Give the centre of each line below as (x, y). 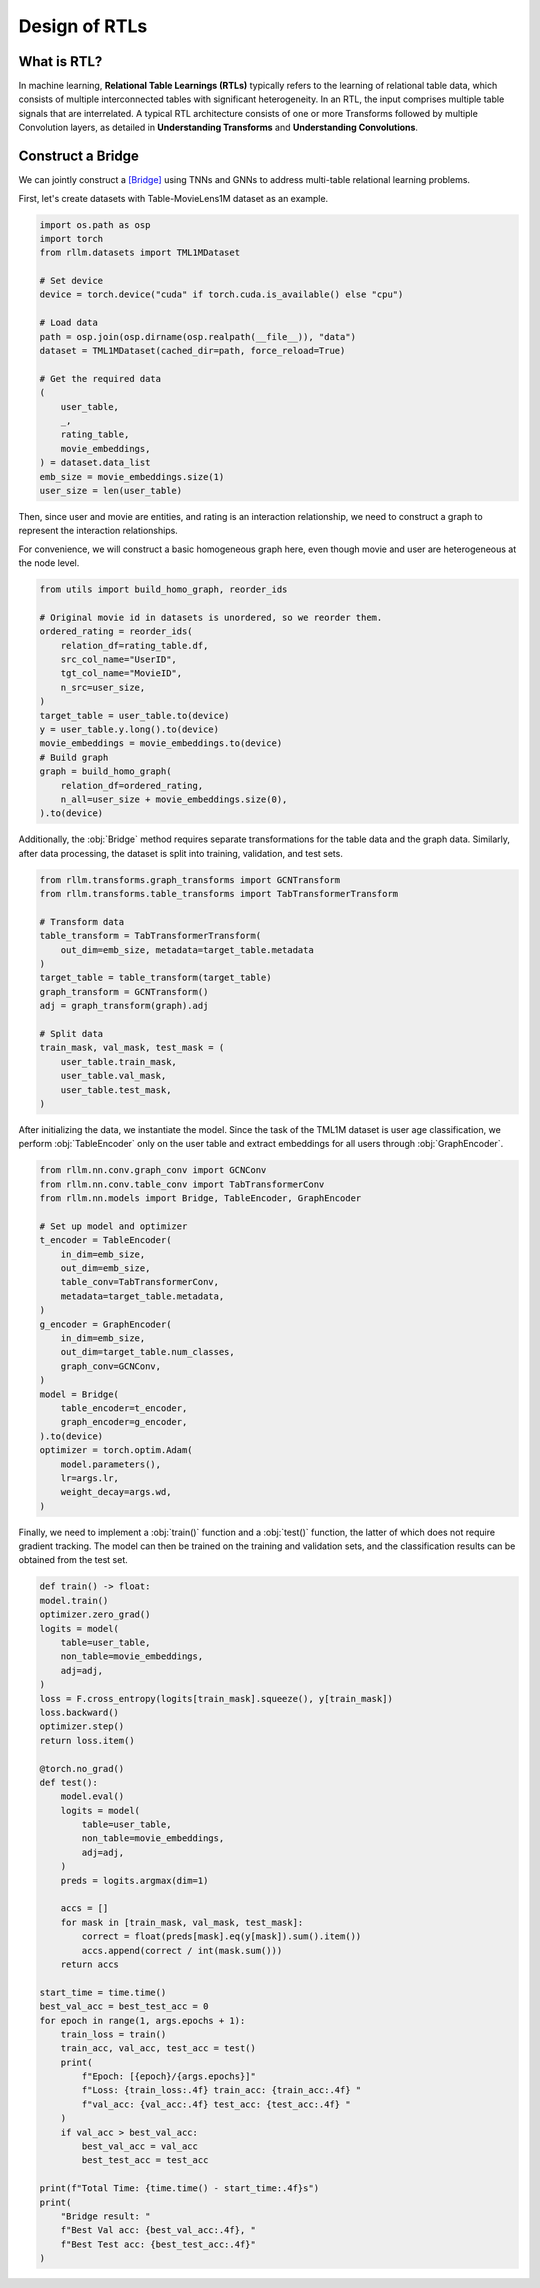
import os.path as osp (95, 224)
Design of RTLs (83, 26)
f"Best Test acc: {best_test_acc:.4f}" (158, 2244)
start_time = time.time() (103, 1992)
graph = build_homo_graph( (105, 771)
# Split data (71, 1033)
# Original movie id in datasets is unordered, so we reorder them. (211, 617)
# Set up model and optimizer (113, 1226)
